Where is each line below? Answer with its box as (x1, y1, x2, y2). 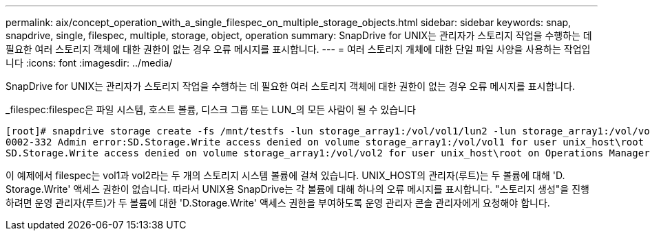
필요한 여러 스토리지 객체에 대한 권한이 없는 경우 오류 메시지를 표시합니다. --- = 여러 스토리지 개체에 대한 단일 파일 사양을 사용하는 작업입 (6, 43, 591, 55)
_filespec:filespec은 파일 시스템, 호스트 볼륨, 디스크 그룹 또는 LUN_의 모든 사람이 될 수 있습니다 (6, 104, 416, 115)
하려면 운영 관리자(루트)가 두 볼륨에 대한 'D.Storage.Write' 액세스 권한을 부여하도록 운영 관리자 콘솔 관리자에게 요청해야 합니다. (6, 197, 550, 209)
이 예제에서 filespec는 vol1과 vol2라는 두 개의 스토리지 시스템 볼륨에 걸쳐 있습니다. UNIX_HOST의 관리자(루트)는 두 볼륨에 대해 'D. (6, 169, 565, 181)
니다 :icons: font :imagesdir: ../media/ (6, 57, 173, 69)
